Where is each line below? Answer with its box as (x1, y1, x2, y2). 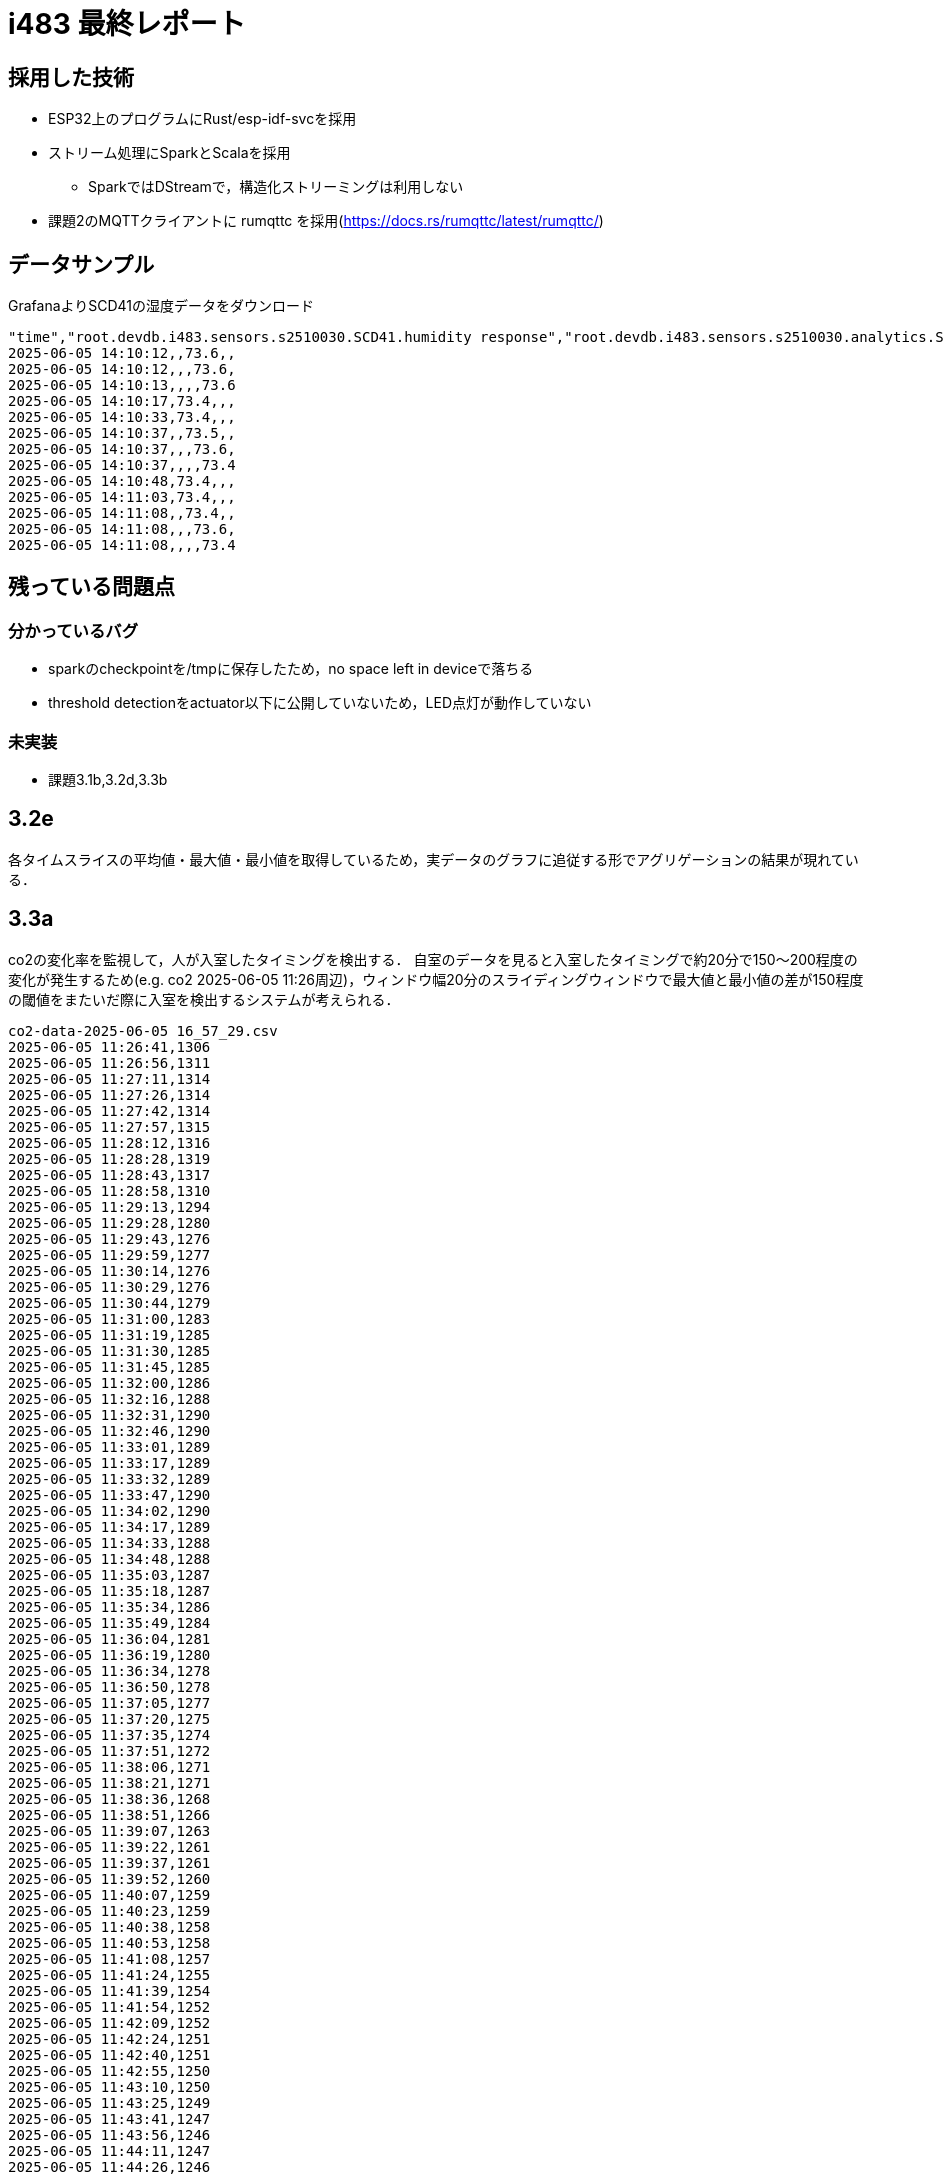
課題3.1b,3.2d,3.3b (48, 770, 168, 788)
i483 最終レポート (8, 7, 246, 41)
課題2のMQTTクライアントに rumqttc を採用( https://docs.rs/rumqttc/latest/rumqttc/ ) (48, 212, 604, 230)
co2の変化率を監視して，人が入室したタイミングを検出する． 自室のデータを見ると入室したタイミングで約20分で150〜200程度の (8, 950, 858, 968)
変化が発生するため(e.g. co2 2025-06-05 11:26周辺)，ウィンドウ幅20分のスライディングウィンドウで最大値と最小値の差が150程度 (8, 970, 864, 988)
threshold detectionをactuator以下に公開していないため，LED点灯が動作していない (48, 694, 592, 712)
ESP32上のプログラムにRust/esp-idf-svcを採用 (48, 110, 357, 128)
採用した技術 (8, 64, 134, 90)
